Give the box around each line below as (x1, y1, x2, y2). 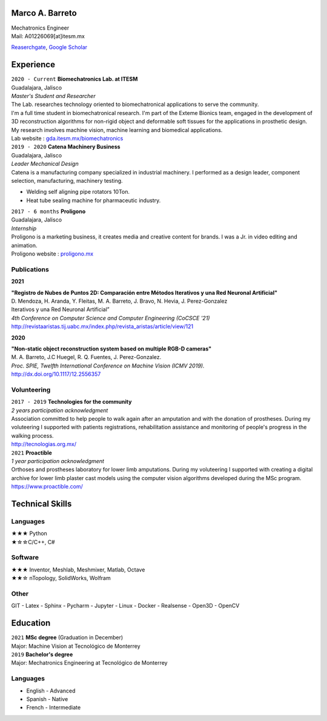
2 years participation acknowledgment (11, 406, 108, 414)
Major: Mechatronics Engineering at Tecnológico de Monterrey (11, 659, 168, 667)
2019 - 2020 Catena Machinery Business (11, 143, 121, 151)
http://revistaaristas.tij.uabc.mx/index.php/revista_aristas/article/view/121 (11, 323, 194, 330)
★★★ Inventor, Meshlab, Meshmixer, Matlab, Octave (11, 566, 145, 573)
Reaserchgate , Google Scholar (11, 44, 88, 51)
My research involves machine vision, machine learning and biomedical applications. (11, 126, 223, 133)
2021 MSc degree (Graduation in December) (11, 634, 124, 641)
